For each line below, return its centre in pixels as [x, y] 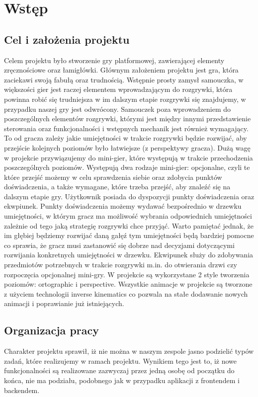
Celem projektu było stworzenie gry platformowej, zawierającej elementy [114, 60]
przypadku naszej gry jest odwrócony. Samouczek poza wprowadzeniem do [118, 109]
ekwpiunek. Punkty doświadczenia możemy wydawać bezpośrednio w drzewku [123, 206]
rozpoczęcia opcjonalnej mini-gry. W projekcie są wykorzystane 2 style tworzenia [127, 274]
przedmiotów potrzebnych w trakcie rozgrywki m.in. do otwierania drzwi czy [121, 265]
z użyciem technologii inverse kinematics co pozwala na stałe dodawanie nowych [126, 293]
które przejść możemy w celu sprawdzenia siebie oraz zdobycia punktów [113, 177]
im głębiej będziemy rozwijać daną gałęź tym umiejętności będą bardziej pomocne [129, 235]
